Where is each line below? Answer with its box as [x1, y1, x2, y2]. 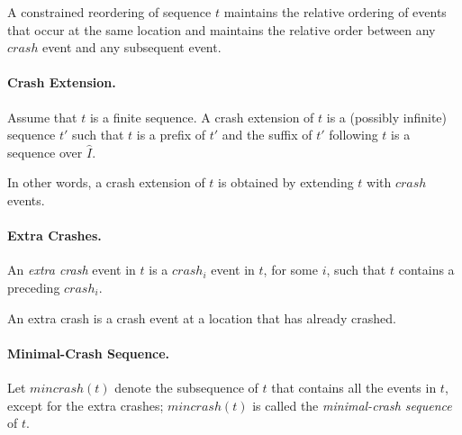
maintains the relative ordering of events [223, 3, 447, 21]
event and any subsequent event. [42, 38, 222, 57]
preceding [7, 277, 60, 296]
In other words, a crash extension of [7, 173, 205, 192]
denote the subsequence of [114, 377, 258, 396]
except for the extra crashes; [7, 395, 164, 414]
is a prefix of [136, 125, 206, 144]
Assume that [7, 107, 77, 126]
